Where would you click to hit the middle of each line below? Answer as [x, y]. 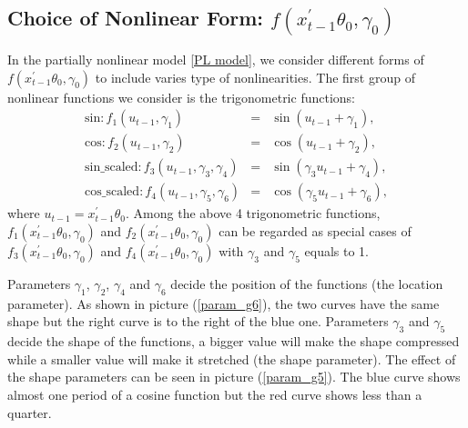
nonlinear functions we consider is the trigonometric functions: [181, 97]
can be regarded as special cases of [315, 230]
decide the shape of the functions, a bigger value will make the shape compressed [234, 341]
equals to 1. [336, 250]
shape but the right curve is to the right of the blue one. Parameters [198, 321]
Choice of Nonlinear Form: [136, 18]
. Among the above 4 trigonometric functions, [253, 213]
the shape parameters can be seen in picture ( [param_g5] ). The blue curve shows [234, 377]
